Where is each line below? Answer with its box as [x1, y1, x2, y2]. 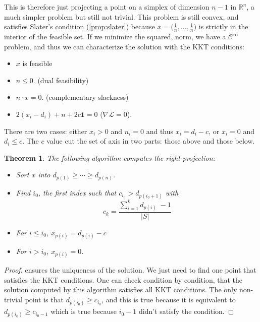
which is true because [50, 306, 117, 316]
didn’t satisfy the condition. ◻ [138, 306, 234, 316]
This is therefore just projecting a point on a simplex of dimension [4, 2, 210, 12]
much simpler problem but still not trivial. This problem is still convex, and [4, 11, 239, 22]
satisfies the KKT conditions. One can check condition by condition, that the [4, 274, 243, 285]
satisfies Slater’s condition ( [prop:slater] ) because [4, 21, 155, 32]
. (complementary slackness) [41, 92, 129, 102]
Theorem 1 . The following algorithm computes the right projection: [4, 152, 215, 163]
